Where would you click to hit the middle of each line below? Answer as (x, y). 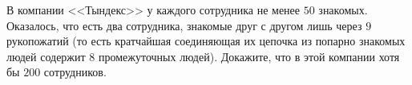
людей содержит (46, 56)
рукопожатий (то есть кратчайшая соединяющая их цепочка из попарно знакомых (206, 41)
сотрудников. (75, 72)
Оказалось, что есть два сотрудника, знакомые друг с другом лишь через (184, 25)
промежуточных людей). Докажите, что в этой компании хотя (249, 56)
